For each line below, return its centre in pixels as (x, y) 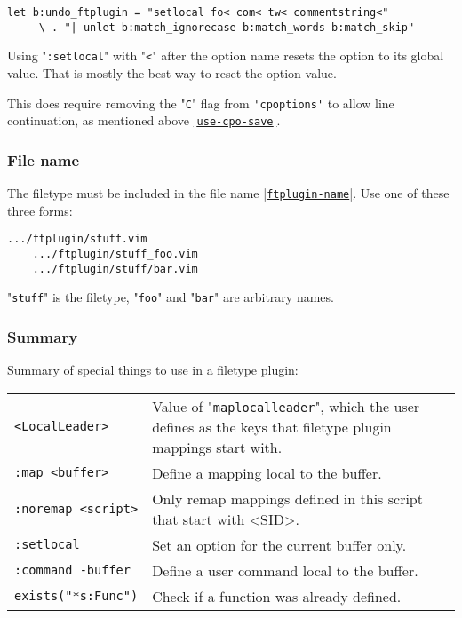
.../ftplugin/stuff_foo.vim (115, 254)
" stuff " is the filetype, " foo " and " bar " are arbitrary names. (171, 297)
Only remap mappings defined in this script (287, 498)
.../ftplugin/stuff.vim (77, 239)
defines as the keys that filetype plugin (272, 426)
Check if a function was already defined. (277, 596)
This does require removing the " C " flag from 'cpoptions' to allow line (201, 103)
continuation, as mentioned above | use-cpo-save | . (144, 120)
